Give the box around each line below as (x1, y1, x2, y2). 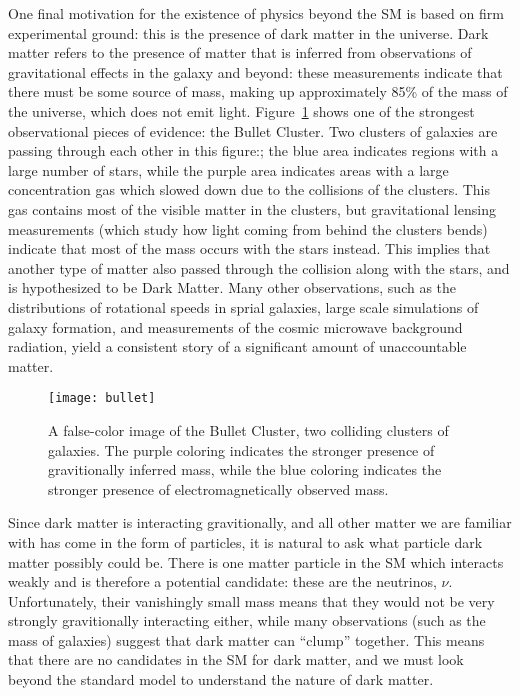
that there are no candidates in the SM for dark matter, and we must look (8, 649, 464, 670)
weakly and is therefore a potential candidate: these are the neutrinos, (8, 571, 437, 592)
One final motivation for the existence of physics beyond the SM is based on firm (8, 3, 504, 23)
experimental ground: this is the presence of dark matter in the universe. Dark (8, 22, 489, 43)
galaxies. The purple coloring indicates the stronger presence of (48, 439, 435, 460)
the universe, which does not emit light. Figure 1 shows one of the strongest (8, 100, 475, 121)
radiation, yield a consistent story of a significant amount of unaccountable (8, 336, 467, 357)
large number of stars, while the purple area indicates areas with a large (8, 159, 449, 180)
